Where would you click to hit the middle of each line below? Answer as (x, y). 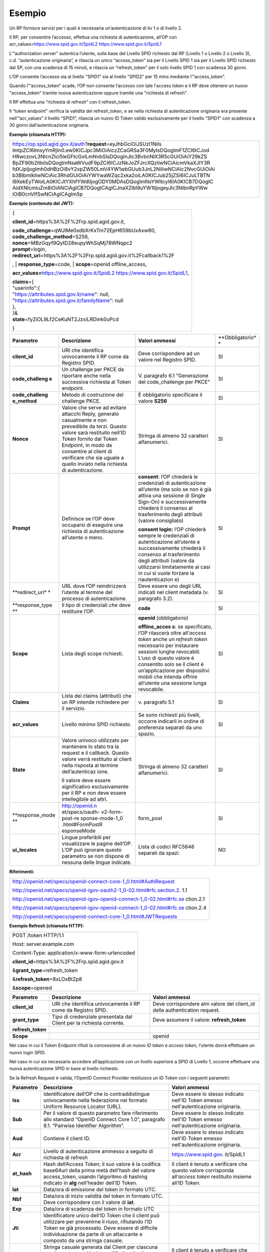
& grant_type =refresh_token (45, 971)
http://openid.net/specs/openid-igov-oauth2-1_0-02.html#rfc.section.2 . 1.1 (100, 890)
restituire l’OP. (78, 611)
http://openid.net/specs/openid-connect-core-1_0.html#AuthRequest (93, 881)
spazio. (147, 734)
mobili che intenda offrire (168, 677)
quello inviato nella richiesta (94, 464)
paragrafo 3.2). (156, 598)
